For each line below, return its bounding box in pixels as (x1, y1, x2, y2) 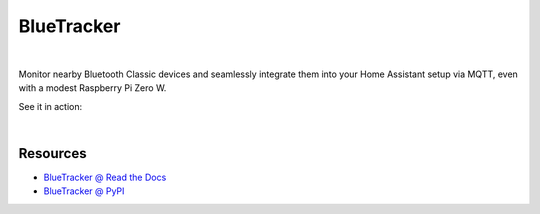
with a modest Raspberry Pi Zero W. (18, 82, 167, 94)
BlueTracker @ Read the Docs (43, 171, 167, 184)
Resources (18, 145, 87, 162)
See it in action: (18, 100, 83, 112)
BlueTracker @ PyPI (43, 185, 125, 197)
